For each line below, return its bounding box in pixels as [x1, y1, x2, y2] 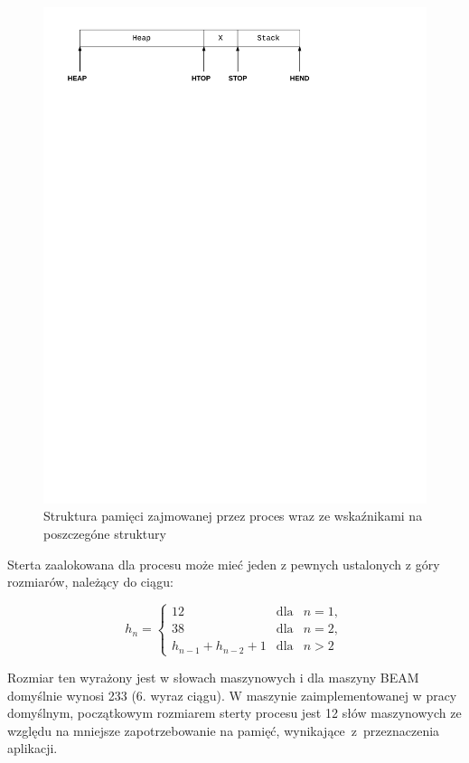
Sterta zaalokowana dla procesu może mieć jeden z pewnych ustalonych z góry [7, 554, 440, 573]
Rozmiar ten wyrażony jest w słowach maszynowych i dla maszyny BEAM [7, 667, 419, 686]
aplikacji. [7, 739, 58, 758]
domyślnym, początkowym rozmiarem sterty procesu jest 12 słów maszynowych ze [7, 703, 462, 722]
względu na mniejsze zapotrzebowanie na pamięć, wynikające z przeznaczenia [7, 721, 440, 739]
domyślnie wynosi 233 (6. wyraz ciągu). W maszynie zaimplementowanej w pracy [7, 685, 457, 704]
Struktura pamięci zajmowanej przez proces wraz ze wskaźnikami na [43, 506, 423, 525]
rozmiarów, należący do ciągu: [7, 572, 174, 591]
